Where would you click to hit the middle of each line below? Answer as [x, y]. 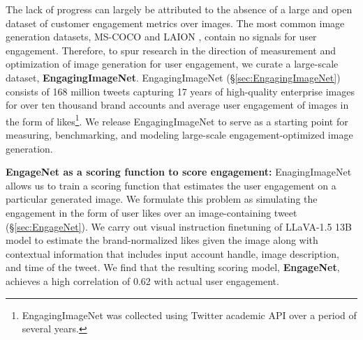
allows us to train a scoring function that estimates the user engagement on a [171, 185]
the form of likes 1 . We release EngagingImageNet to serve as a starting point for [177, 120]
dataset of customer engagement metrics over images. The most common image [175, 23]
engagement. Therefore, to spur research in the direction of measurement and [171, 50]
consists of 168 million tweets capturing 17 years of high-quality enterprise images [180, 91]
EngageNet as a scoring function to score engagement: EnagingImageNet [179, 172]
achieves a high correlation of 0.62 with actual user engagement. [142, 280]
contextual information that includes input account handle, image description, [172, 253]
